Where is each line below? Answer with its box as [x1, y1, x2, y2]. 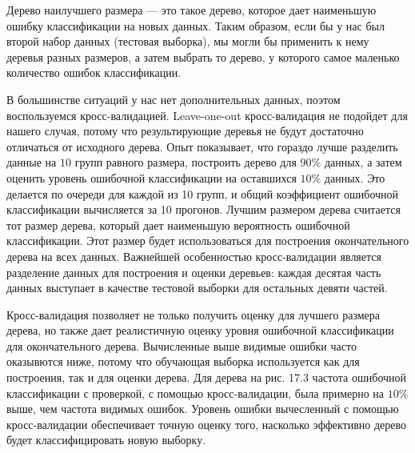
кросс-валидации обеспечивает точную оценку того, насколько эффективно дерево [6, 415, 406, 432]
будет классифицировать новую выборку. [6, 431, 206, 448]
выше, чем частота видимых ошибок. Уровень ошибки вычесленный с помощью [6, 400, 399, 417]
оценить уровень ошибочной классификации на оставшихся [6, 169, 297, 186]
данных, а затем [324, 154, 402, 170]
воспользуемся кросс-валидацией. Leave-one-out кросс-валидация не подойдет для [6, 106, 408, 123]
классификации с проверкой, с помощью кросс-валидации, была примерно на [6, 384, 385, 401]
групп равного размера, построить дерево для [74, 154, 297, 170]
